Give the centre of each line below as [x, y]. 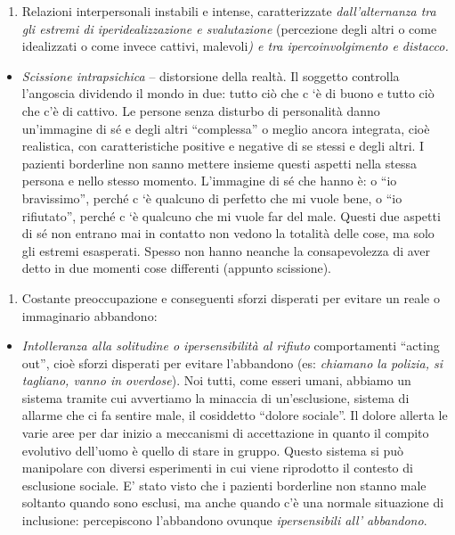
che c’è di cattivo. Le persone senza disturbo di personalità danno [201, 110]
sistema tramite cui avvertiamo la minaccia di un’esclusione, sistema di [215, 397]
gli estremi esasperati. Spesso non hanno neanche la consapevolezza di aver [226, 250]
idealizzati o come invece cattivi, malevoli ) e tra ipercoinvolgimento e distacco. [235, 46]
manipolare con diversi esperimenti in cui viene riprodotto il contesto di [217, 468]
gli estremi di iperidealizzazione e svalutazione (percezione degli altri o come [229, 28]
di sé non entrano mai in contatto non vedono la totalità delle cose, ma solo [228, 233]
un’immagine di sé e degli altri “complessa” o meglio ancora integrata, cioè [226, 128]
